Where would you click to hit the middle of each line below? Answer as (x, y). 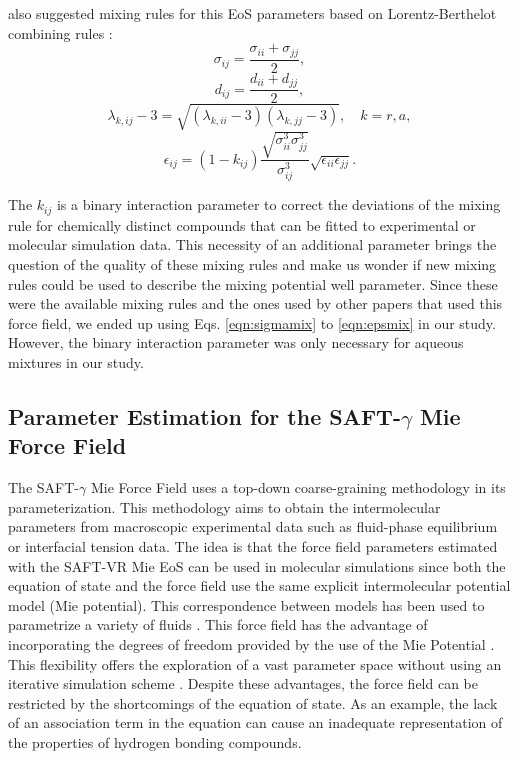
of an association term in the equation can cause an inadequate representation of (255, 722)
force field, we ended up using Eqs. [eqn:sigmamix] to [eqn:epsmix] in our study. (252, 322)
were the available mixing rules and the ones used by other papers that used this (255, 303)
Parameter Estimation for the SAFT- (204, 415)
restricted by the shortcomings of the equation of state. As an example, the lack (253, 702)
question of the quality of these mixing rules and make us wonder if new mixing (252, 264)
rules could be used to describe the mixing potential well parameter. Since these (253, 283)
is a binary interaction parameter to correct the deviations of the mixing (278, 204)
